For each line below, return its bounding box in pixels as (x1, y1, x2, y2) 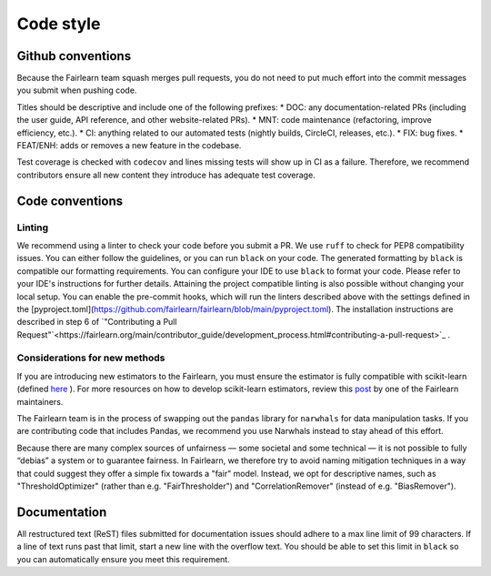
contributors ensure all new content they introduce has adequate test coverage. (16, 169, 316, 180)
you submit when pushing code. (16, 85, 137, 96)
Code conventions (16, 193, 123, 208)
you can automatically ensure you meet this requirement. (16, 553, 231, 564)
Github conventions (16, 48, 132, 64)
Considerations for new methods (16, 351, 165, 364)
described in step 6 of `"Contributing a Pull (16, 317, 177, 328)
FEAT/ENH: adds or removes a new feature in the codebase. (16, 140, 242, 151)
